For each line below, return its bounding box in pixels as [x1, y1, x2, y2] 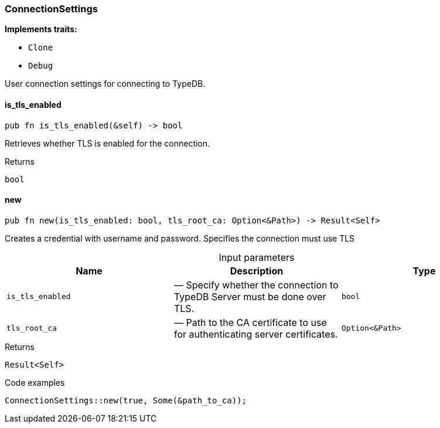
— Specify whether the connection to [173, 278, 339, 291]
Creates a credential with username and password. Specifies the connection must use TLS [5, 233, 355, 243]
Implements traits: [5, 24, 77, 35]
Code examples [5, 377, 65, 388]
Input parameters [219, 251, 295, 263]
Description [230, 264, 284, 277]
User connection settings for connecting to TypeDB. [5, 79, 206, 89]
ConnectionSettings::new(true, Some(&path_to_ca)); [5, 395, 247, 405]
